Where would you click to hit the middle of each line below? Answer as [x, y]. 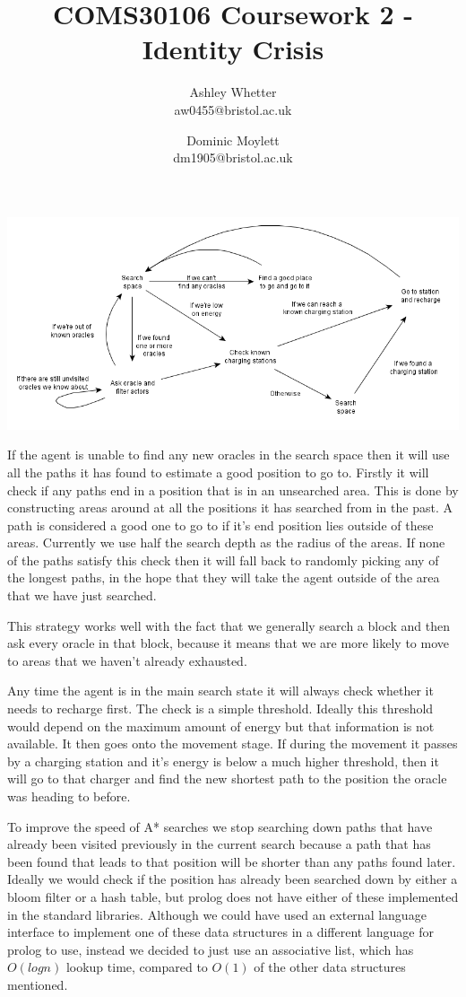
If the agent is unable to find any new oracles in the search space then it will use [229, 455]
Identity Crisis [233, 49]
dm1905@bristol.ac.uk [233, 157]
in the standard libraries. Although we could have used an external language [217, 914]
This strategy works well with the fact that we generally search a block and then [229, 625]
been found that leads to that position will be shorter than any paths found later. [232, 861]
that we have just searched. [82, 595]
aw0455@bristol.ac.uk [233, 109]
